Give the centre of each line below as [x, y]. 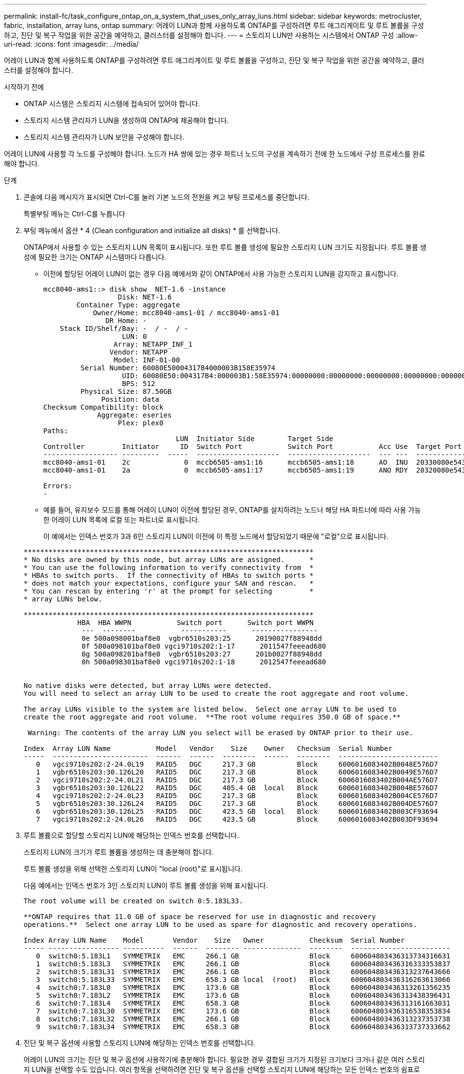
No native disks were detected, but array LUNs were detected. [148, 686]
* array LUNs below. [63, 599]
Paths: [56, 431]
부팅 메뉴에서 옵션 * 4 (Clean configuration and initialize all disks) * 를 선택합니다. [152, 230]
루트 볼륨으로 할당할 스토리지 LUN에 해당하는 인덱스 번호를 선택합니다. [131, 835]
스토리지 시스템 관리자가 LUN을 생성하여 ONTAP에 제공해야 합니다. [126, 120]
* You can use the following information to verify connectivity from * [169, 567]
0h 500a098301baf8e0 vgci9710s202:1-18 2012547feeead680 [204, 662]
